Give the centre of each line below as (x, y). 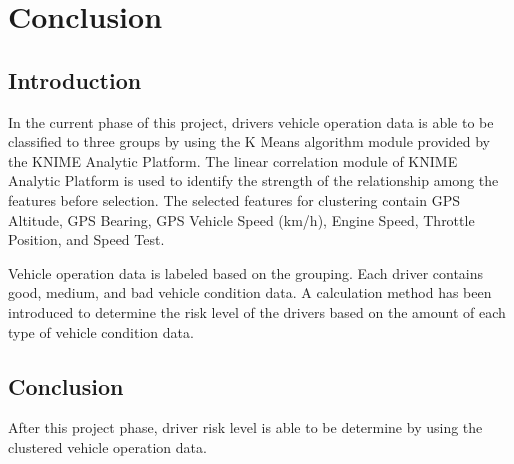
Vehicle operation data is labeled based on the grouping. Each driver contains (246, 272)
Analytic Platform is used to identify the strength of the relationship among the (253, 180)
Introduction (75, 79)
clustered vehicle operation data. (107, 446)
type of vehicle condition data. (101, 331)
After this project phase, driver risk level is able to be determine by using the (245, 427)
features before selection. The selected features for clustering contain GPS (234, 199)
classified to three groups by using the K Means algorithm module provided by (249, 141)
